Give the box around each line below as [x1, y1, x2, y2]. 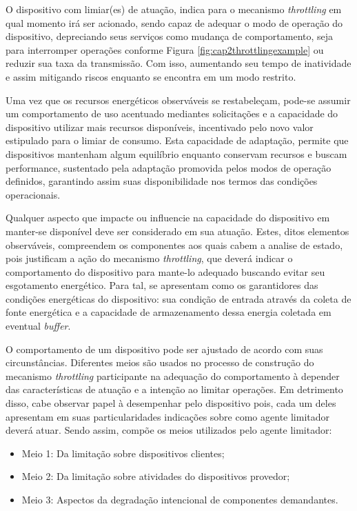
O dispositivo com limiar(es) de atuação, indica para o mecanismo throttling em [6, 2, 342, 16]
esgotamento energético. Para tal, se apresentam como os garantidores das [6, 278, 318, 292]
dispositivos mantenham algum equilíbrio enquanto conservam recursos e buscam [6, 146, 347, 161]
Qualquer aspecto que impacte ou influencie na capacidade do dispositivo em [6, 210, 330, 225]
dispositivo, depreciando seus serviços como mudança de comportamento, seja [6, 29, 334, 43]
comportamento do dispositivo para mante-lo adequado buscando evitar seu [6, 264, 325, 279]
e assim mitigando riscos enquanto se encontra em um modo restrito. [6, 69, 296, 83]
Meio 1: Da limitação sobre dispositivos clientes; [21, 445, 225, 460]
